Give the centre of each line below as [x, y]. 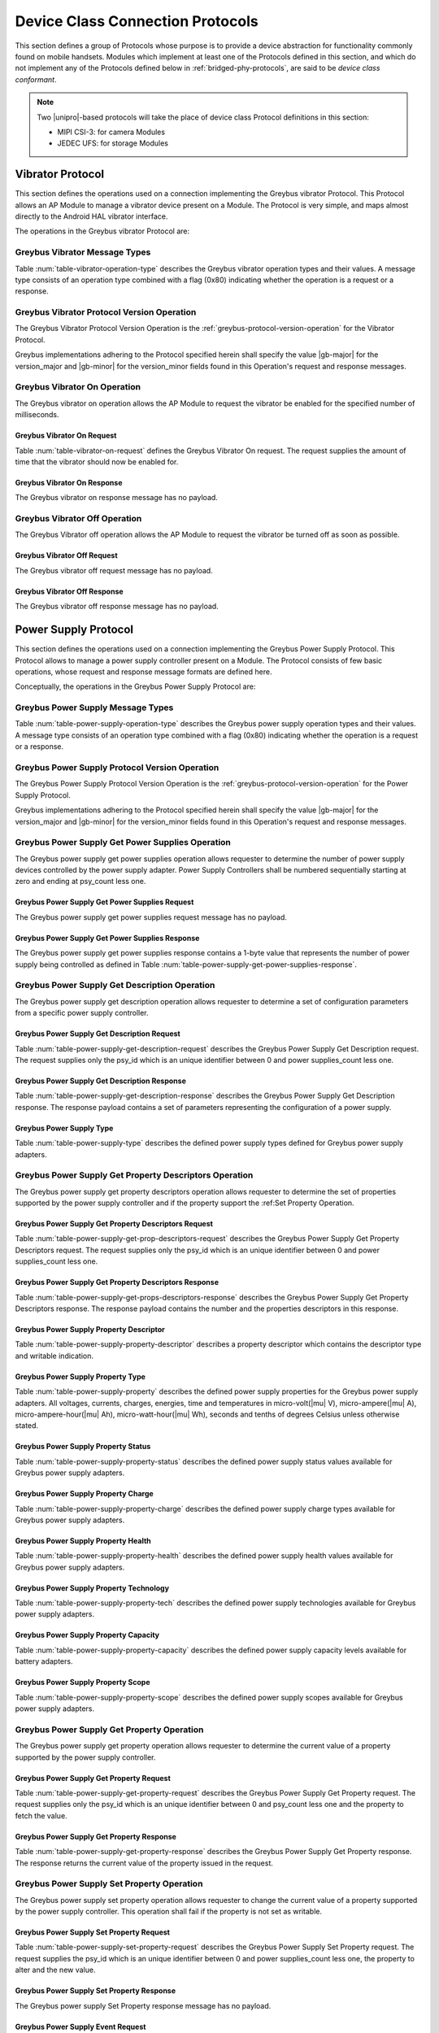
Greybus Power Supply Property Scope [83, 1683]
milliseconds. [37, 415]
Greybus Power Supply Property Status [83, 1447]
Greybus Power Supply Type [64, 1128]
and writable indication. [54, 1356]
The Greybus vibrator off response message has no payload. [117, 607]
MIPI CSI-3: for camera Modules [111, 132]
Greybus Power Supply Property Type [80, 1376]
